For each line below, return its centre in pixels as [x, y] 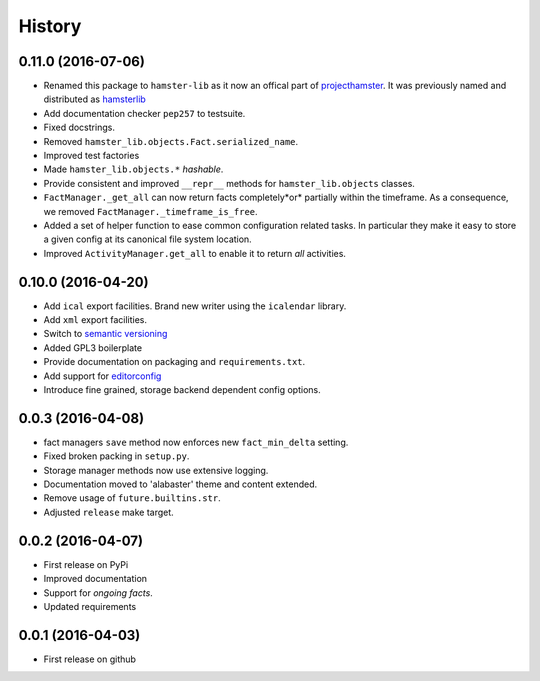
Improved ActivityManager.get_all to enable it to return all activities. [195, 253]
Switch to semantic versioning [105, 334]
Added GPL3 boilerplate [93, 347]
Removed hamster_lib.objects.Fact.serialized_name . [171, 141]
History [50, 26]
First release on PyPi [86, 564]
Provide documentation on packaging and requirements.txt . [174, 362]
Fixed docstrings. [79, 127]
